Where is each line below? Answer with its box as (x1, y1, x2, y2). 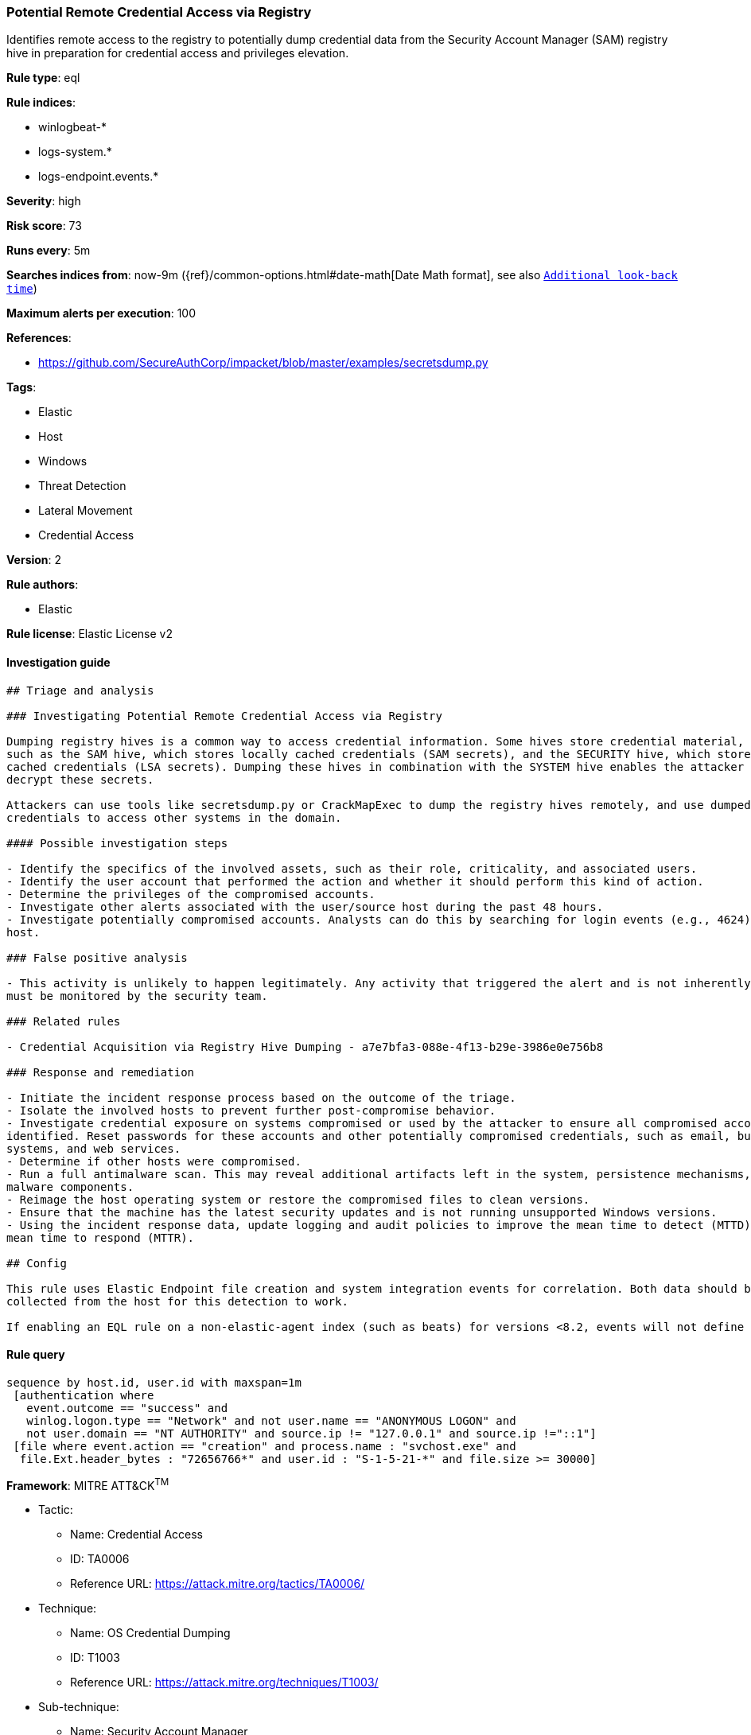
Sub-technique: (38, 1700, 119, 1714)
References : (6, 331, 72, 345)
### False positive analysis (6, 951, 188, 964)
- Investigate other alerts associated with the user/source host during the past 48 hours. (6, 900, 604, 913)
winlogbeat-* (38, 120, 107, 134)
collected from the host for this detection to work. (6, 1294, 348, 1308)
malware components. (6, 1180, 134, 1193)
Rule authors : (6, 578, 79, 592)
